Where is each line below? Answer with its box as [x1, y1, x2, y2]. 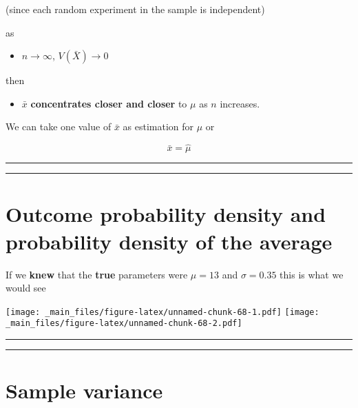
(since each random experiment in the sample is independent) [6, 2, 265, 16]
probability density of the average [6, 227, 333, 255]
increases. [220, 96, 260, 110]
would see [6, 280, 46, 295]
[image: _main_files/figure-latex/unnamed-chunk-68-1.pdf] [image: [6, 307, 319, 317]
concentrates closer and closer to [30, 96, 187, 110]
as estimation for [123, 119, 194, 134]
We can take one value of [6, 119, 112, 134]
